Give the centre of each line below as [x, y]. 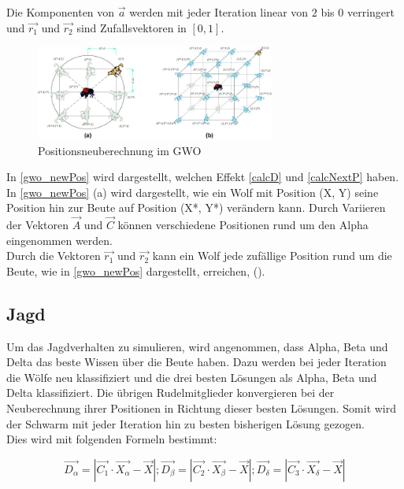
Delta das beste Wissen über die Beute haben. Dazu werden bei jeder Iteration [196, 362]
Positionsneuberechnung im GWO [120, 150]
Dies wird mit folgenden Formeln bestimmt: [112, 439]
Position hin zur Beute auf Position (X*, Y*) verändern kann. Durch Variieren [196, 207]
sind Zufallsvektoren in [132, 27]
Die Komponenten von [61, 12]
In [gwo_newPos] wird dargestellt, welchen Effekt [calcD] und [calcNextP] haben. [203, 177]
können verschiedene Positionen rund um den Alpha [243, 225]
